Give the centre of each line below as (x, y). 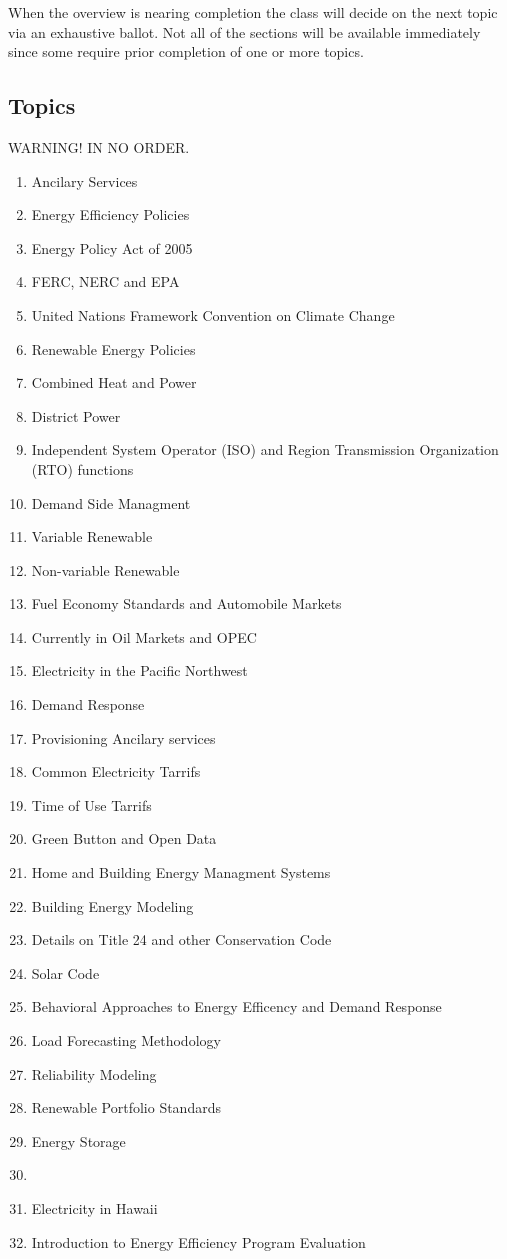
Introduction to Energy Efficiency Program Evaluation (198, 1241)
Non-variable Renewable (105, 569)
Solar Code (65, 972)
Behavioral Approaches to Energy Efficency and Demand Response (236, 1006)
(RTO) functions (82, 468)
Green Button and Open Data (124, 838)
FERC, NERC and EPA (105, 281)
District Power (76, 415)
